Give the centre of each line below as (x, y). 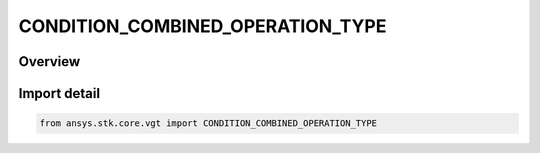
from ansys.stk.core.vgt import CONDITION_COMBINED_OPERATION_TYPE (208, 123)
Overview (49, 61)
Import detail (59, 93)
